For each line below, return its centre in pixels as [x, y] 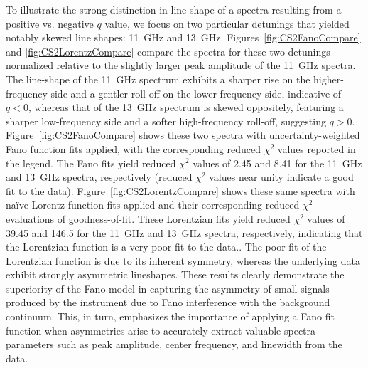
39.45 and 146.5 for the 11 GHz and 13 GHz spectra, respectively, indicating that [184, 232]
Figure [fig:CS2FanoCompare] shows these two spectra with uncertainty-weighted [183, 135]
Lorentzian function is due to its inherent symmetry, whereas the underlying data [183, 260]
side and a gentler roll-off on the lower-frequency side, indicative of [196, 93]
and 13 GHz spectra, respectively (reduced [99, 177]
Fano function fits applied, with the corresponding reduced [134, 148]
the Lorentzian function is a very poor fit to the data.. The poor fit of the [166, 247]
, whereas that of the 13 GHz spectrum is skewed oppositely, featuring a [186, 107]
